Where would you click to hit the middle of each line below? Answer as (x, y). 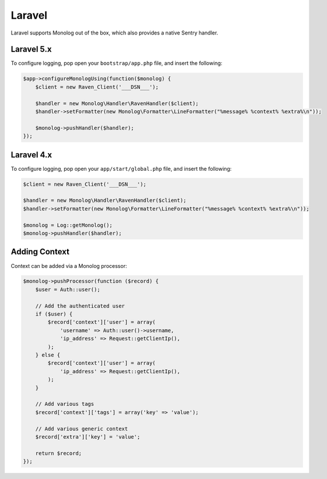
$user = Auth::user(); (68, 289)
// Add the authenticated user (80, 306)
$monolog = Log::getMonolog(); (68, 225)
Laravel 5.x (31, 49)
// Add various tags (65, 404)
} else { (48, 355)
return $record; (58, 453)
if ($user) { (54, 314)
